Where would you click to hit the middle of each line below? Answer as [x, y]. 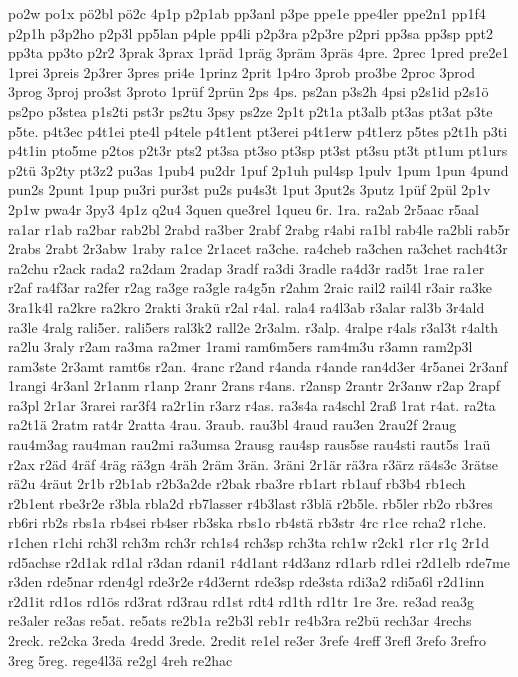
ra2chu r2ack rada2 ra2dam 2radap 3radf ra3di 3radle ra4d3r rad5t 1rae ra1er [246, 267]
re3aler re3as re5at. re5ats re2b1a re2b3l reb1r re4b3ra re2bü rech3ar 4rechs [240, 620]
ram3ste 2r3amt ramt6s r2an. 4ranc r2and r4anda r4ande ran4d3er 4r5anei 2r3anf [258, 365]
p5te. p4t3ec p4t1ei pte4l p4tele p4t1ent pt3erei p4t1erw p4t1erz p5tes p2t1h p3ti [258, 130]
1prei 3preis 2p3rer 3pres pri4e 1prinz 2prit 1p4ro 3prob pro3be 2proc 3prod [242, 71]
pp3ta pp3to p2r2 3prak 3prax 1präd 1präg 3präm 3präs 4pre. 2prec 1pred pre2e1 [258, 52]
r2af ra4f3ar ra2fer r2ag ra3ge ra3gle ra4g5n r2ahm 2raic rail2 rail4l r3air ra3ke [250, 287]
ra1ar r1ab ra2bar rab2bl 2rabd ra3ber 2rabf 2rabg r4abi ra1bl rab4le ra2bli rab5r [259, 228]
